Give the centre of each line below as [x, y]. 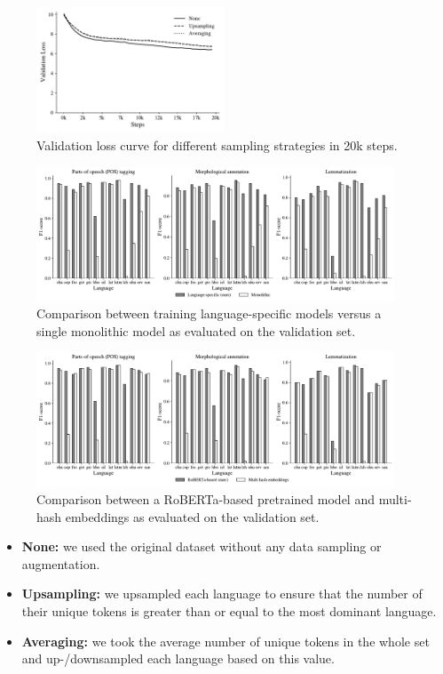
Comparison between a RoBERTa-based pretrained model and [206, 498]
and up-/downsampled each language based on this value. [178, 658]
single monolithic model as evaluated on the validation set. [196, 330]
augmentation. [61, 563]
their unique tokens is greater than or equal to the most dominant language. [229, 610]
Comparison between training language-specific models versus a [209, 313]
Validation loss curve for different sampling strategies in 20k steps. [217, 144]
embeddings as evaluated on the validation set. [192, 516]
